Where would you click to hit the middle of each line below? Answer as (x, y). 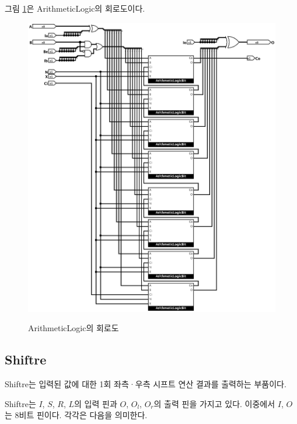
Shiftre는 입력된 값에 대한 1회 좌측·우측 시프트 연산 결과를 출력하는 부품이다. (146, 384)
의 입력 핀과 (96, 403)
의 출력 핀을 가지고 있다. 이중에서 (214, 403)
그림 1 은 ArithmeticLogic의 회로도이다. (75, 8)
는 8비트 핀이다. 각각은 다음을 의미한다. (76, 415)
